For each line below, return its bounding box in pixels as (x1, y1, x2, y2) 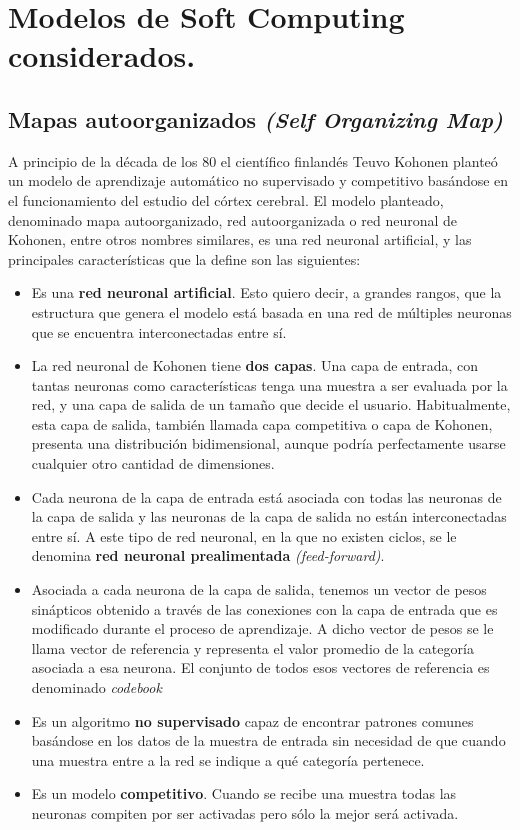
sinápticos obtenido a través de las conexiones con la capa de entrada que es (31, 598, 498, 619)
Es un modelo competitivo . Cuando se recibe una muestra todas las (31, 783, 457, 804)
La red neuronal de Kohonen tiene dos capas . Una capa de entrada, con (31, 355, 479, 376)
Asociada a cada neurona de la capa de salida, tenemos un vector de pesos (31, 579, 487, 600)
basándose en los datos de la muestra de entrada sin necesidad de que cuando (31, 730, 506, 751)
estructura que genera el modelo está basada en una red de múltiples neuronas (31, 301, 512, 322)
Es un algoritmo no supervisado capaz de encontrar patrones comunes (31, 710, 474, 731)
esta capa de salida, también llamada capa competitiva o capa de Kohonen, (31, 413, 493, 434)
